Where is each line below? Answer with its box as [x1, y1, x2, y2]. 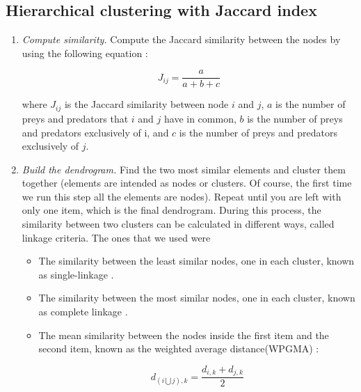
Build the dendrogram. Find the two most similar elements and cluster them [22, 162, 346, 176]
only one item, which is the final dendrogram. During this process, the [22, 203, 321, 217]
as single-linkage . [38, 267, 114, 281]
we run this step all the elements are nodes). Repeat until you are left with [22, 189, 342, 203]
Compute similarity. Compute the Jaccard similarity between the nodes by [22, 32, 341, 47]
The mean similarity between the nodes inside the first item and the [38, 327, 329, 342]
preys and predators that [22, 111, 129, 125]
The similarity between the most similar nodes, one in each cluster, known [38, 290, 355, 305]
